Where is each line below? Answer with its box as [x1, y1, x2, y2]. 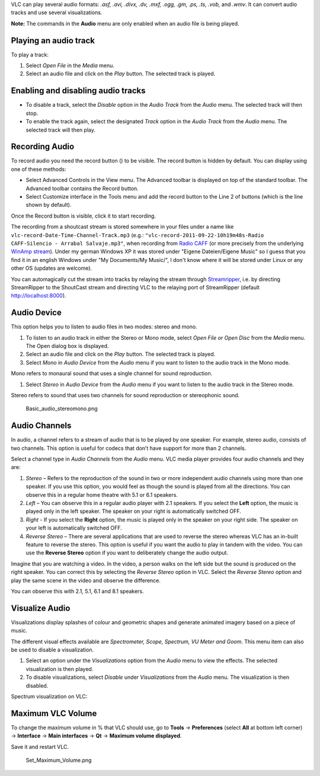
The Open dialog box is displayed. [25, 343, 109, 349]
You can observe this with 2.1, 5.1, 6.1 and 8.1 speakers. [11, 587, 145, 595]
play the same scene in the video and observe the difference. [11, 577, 161, 584]
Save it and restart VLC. [11, 743, 69, 750]
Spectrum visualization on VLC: [11, 692, 88, 700]
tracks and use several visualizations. [11, 9, 103, 16]
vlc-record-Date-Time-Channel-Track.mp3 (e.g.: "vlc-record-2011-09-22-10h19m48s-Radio [11, 231, 264, 238]
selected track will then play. [25, 126, 96, 133]
